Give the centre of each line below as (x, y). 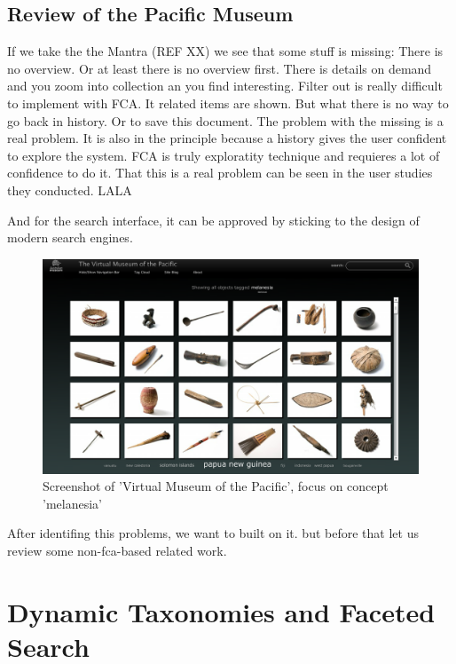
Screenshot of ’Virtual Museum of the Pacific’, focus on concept (216, 486)
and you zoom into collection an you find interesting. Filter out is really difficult (225, 86)
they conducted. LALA (70, 190)
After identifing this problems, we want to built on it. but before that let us (213, 533)
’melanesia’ (72, 503)
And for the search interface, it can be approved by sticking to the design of (213, 220)
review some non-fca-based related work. (117, 550)
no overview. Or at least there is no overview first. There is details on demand (220, 68)
